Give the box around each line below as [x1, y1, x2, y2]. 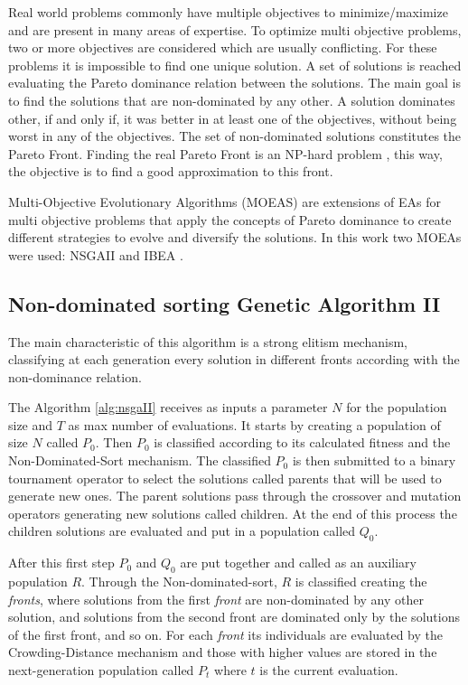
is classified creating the [295, 572, 427, 591]
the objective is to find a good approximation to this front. [8, 162, 333, 181]
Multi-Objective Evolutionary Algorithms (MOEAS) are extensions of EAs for [8, 192, 442, 211]
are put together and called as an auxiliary [180, 553, 417, 572]
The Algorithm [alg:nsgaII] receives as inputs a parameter [8, 398, 328, 417]
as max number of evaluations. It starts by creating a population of [68, 415, 441, 434]
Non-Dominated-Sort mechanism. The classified [8, 451, 271, 470]
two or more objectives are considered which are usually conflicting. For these [8, 38, 437, 57]
